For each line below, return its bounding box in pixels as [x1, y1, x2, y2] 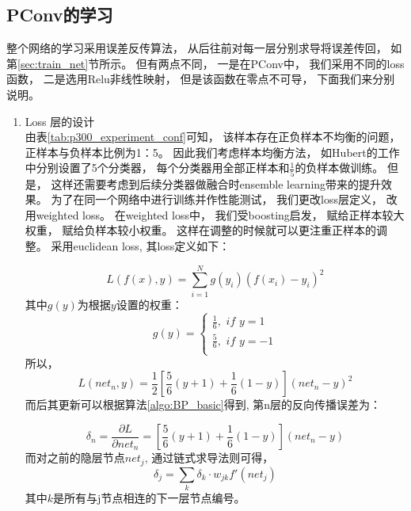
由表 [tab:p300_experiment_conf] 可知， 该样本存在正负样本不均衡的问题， [25, 128, 401, 145]
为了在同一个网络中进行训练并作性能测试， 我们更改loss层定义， [51, 191, 383, 208]
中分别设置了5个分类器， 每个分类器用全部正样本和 [25, 159, 290, 176]
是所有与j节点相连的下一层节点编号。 [53, 490, 245, 506]
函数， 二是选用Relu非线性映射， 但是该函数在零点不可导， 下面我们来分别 [6, 71, 395, 87]
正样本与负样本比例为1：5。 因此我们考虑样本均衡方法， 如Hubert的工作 [25, 143, 400, 160]
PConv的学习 [6, 2, 113, 27]
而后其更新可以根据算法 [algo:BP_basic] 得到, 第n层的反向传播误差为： [25, 396, 382, 413]
